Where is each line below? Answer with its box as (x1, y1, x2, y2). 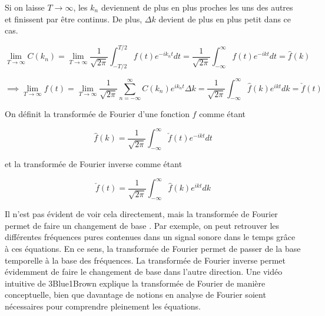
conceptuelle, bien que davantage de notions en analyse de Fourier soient (5, 288, 266, 301)
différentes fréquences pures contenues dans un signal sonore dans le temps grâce (5, 231, 296, 243)
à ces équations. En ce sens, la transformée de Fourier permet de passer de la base (5, 242, 301, 254)
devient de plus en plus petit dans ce (158, 12, 291, 25)
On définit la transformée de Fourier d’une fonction (5, 108, 190, 120)
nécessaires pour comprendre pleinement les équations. (5, 300, 201, 312)
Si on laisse (5, 1, 45, 13)
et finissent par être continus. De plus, (5, 12, 142, 25)
